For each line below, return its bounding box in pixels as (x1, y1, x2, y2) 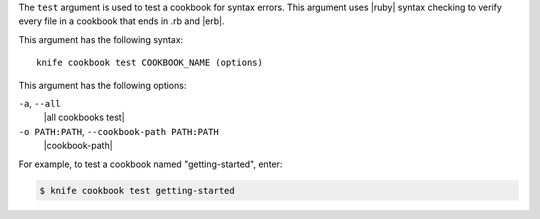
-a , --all (18, 97, 61, 109)
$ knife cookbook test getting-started (39, 185, 235, 196)
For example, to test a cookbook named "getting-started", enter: (18, 158, 283, 170)
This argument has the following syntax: (18, 33, 184, 45)
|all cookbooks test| (43, 111, 125, 124)
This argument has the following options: (18, 79, 187, 91)
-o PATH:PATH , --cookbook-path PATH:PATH (18, 125, 219, 137)
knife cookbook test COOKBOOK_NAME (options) (36, 57, 264, 69)
